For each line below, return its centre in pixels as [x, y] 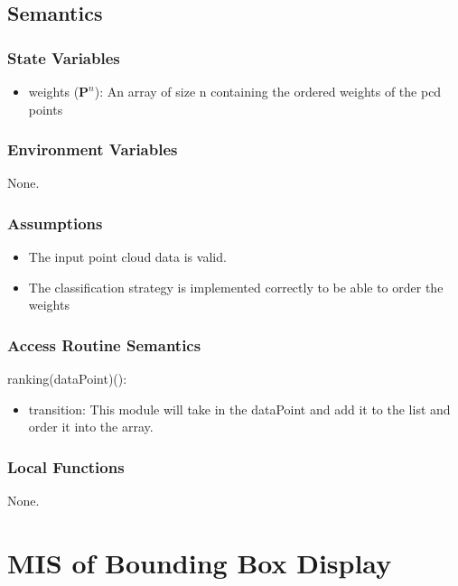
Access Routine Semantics [104, 344]
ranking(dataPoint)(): [67, 379]
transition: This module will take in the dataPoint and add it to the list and [239, 409]
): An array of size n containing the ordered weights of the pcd [268, 91]
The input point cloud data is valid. [127, 257]
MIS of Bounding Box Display [200, 563]
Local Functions [66, 466]
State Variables [64, 57]
